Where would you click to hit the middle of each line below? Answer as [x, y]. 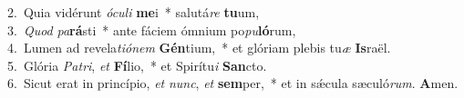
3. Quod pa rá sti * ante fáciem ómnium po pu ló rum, [152, 29]
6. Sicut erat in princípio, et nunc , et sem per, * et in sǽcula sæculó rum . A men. [233, 83]
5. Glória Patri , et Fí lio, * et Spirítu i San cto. [137, 65]
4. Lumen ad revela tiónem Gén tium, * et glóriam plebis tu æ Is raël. [199, 48]
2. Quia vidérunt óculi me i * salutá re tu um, [134, 12]
